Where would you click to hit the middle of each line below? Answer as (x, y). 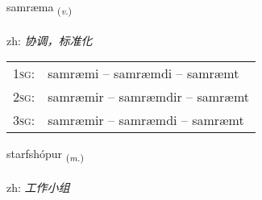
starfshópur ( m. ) (45, 155)
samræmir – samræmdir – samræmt (148, 97)
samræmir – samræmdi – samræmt (146, 120)
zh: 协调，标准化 (50, 40)
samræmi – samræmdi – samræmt (143, 73)
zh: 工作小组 (38, 187)
